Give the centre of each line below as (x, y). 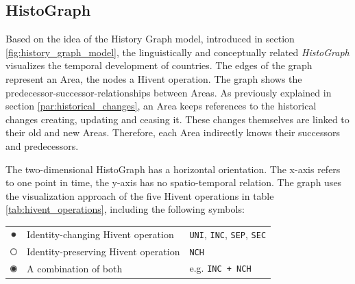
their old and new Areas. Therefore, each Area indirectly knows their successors (173, 132)
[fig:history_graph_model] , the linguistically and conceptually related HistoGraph (177, 52)
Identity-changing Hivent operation (100, 234)
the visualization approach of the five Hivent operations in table (140, 195)
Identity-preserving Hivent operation (103, 251)
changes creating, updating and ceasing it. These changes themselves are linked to (177, 119)
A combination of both (75, 268)
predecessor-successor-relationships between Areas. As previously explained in (169, 92)
